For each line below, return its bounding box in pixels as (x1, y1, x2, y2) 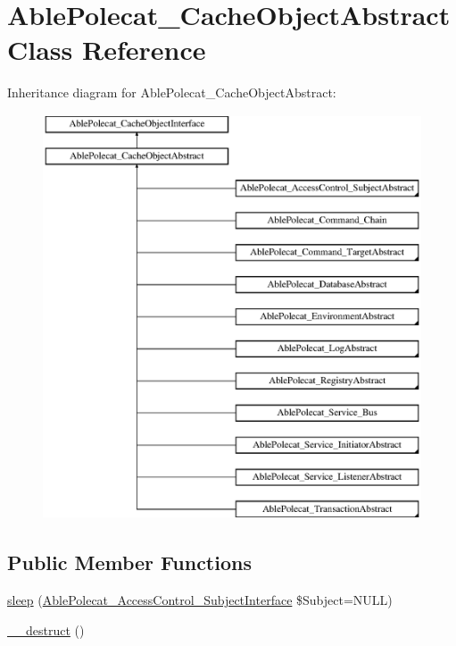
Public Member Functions (7, 549, 252, 576)
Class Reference (7, 31, 206, 68)
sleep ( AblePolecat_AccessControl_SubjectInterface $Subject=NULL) (7, 591, 393, 609)
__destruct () (7, 620, 85, 639)
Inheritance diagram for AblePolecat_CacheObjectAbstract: (7, 83, 336, 102)
